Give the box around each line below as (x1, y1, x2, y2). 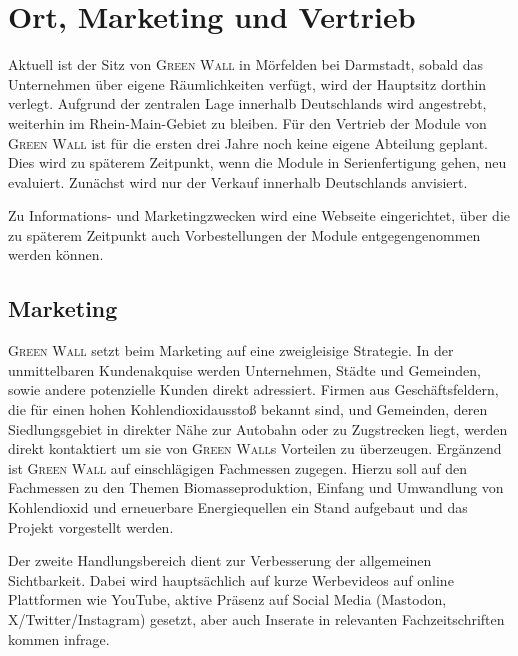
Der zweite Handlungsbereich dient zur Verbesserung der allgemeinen (8, 550, 432, 571)
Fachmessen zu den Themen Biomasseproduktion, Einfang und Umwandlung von (8, 477, 504, 498)
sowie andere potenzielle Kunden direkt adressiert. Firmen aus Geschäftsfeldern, (8, 379, 499, 400)
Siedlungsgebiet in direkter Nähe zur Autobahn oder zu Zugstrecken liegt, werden (8, 418, 508, 439)
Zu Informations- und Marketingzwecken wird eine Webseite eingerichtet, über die (8, 205, 511, 226)
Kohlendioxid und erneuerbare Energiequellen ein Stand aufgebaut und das (8, 497, 468, 518)
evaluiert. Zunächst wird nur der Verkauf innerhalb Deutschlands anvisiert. (8, 171, 468, 192)
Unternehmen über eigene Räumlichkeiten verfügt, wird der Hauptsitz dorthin (8, 73, 487, 94)
